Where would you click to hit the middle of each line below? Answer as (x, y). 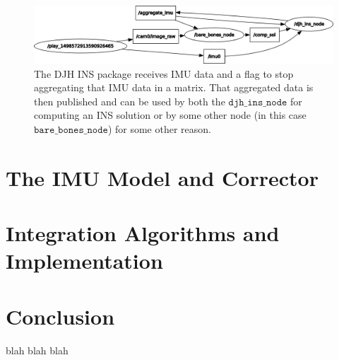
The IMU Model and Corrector (162, 177)
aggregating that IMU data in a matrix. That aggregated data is (174, 87)
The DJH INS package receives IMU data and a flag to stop (164, 73)
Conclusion (60, 316)
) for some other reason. (159, 129)
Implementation (84, 261)
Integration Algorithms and (143, 233)
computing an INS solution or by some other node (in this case (170, 115)
